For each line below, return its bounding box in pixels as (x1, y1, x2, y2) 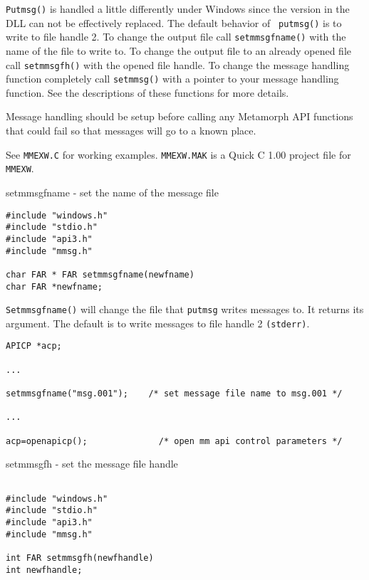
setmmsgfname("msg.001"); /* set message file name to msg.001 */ (6, 389, 343, 399)
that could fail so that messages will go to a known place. (6, 123, 256, 138)
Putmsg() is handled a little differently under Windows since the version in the (6, 1, 350, 16)
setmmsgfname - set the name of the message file (6, 184, 219, 199)
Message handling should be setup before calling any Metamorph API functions (6, 109, 353, 124)
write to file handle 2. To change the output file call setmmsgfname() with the (6, 29, 346, 44)
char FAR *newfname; (6, 281, 103, 292)
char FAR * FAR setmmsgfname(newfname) (6, 269, 194, 280)
